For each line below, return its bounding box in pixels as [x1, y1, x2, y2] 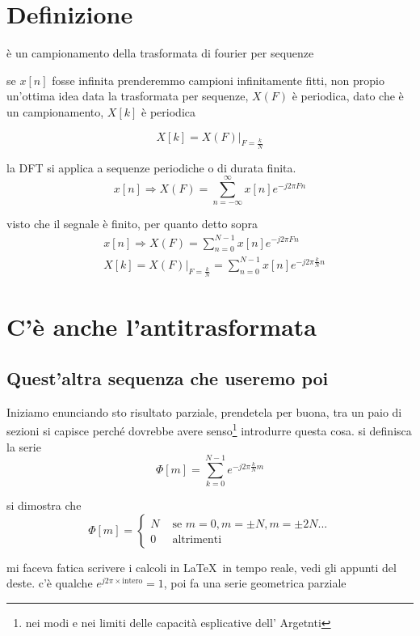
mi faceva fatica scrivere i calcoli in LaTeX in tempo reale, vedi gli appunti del [6, 558, 397, 575]
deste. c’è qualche [6, 575, 93, 591]
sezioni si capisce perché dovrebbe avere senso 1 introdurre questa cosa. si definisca [6, 420, 412, 439]
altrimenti [172, 533, 222, 545]
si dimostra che [6, 497, 82, 514]
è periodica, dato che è [292, 87, 404, 104]
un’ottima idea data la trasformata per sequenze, [6, 87, 249, 104]
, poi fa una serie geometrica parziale [163, 575, 346, 591]
